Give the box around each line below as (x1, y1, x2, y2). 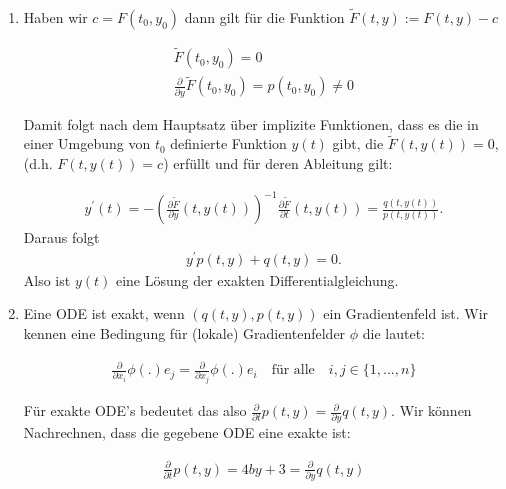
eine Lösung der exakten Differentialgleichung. (115, 269, 399, 290)
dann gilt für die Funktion (184, 6, 345, 27)
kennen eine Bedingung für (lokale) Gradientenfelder (23, 323, 346, 344)
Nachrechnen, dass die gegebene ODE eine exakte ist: (23, 422, 351, 443)
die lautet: (362, 323, 426, 344)
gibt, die (332, 133, 384, 154)
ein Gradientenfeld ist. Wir (323, 303, 489, 324)
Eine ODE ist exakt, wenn (23, 303, 185, 324)
